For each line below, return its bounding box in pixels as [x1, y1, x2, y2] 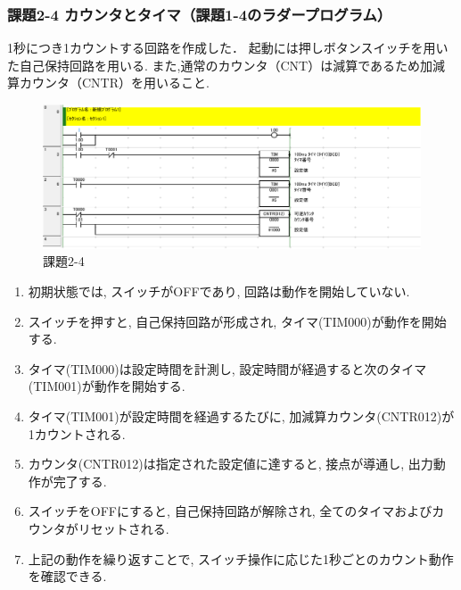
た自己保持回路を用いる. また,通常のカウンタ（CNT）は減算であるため [7, 55, 421, 74]
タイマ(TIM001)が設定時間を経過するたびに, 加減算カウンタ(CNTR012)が [28, 407, 455, 426]
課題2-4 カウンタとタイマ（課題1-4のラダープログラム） [7, 3, 392, 25]
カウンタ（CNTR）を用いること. [19, 73, 210, 92]
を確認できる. [28, 567, 107, 586]
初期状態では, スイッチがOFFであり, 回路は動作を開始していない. [28, 282, 410, 301]
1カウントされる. [28, 424, 126, 443]
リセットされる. [78, 519, 169, 538]
